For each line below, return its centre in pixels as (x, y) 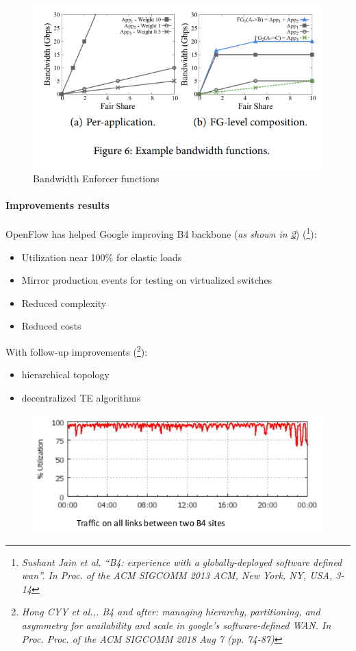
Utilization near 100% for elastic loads (102, 257)
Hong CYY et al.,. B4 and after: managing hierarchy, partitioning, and (171, 612)
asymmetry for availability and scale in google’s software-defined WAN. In (176, 625)
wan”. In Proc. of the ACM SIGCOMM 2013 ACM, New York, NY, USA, (177, 575)
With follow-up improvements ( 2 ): (77, 350)
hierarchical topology (65, 374)
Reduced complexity (64, 303)
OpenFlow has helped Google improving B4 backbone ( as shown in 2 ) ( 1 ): (161, 233)
